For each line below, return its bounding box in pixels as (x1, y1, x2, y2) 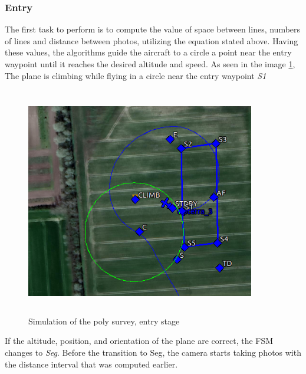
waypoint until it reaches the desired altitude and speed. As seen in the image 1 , (5, 58, 295, 70)
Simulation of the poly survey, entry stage (28, 314, 180, 327)
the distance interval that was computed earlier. (5, 357, 178, 370)
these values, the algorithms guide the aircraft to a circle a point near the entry (5, 46, 292, 58)
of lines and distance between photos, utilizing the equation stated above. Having (5, 34, 298, 47)
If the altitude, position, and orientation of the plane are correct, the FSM (5, 334, 274, 347)
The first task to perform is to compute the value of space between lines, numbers (5, 23, 301, 35)
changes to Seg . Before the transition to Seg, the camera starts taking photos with (5, 346, 301, 358)
